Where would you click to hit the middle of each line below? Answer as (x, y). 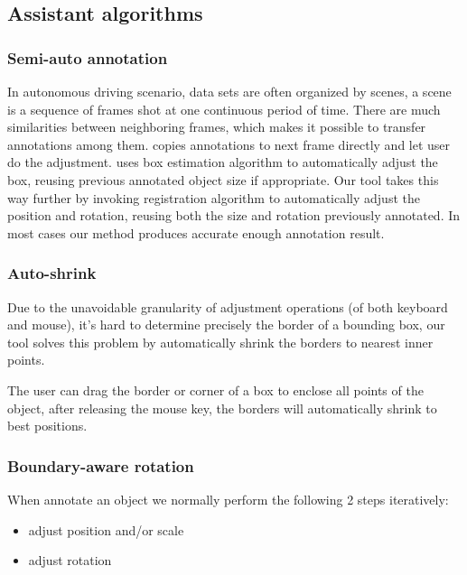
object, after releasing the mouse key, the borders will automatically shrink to (222, 408)
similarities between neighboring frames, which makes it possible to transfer (217, 127)
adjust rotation (70, 560)
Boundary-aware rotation (101, 465)
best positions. (47, 426)
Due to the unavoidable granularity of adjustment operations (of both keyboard (228, 306)
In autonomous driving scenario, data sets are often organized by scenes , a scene (229, 91)
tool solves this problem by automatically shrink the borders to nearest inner (220, 342)
